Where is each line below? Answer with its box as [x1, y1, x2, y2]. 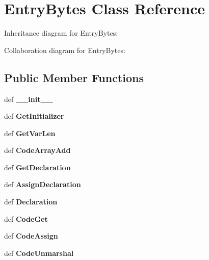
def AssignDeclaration [4, 179, 81, 190]
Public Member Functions [4, 69, 144, 85]
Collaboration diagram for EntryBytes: [4, 44, 125, 55]
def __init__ [4, 93, 53, 104]
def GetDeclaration [4, 162, 71, 172]
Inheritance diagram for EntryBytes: [4, 28, 118, 38]
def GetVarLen [4, 127, 56, 138]
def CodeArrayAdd [4, 145, 71, 155]
